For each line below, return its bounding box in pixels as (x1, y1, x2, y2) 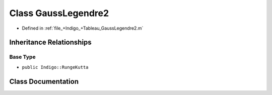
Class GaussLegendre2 (9, 8, 109, 19)
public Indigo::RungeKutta (22, 64, 89, 70)
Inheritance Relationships (9, 38, 92, 47)
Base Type (9, 53, 36, 60)
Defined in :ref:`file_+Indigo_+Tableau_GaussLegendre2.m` (22, 25, 144, 31)
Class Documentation (9, 77, 79, 85)
